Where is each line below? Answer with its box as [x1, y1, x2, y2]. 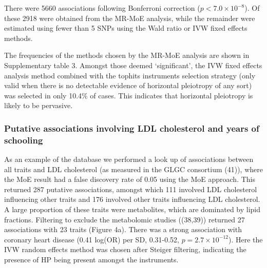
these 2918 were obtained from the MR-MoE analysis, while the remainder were [4, 12, 255, 23]
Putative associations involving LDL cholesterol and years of [4, 121, 259, 134]
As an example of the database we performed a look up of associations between [4, 154, 254, 164]
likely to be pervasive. [4, 100, 73, 111]
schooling [4, 133, 43, 146]
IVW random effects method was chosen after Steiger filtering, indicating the [4, 244, 246, 255]
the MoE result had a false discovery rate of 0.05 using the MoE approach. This [4, 174, 255, 184]
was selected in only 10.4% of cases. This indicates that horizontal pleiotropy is [4, 90, 253, 100]
